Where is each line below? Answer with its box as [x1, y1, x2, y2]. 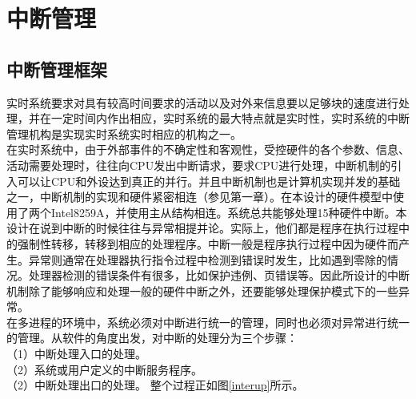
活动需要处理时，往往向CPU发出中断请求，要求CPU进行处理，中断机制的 [6, 156, 391, 173]
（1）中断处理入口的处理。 [6, 345, 146, 362]
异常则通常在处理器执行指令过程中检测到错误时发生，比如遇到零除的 [28, 251, 387, 268]
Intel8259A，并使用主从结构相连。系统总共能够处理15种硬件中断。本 [50, 204, 407, 220]
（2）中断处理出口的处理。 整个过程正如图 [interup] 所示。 [6, 377, 304, 393]
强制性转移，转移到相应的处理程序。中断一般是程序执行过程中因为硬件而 [17, 235, 398, 252]
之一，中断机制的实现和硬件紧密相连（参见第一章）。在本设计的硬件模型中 [6, 188, 393, 205]
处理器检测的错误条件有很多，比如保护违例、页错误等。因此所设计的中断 [28, 267, 410, 284]
